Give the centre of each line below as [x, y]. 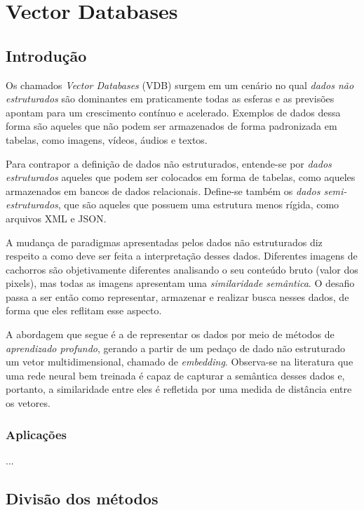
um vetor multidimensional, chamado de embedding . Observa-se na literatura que [180, 362]
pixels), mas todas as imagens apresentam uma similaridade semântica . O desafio [180, 283]
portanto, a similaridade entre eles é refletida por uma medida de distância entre [179, 389]
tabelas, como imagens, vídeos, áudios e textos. [107, 139]
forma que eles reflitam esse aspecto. [84, 310]
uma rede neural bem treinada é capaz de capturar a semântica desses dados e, [175, 375]
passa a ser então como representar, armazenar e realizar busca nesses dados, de [177, 296]
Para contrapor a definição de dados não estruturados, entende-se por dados [169, 163]
